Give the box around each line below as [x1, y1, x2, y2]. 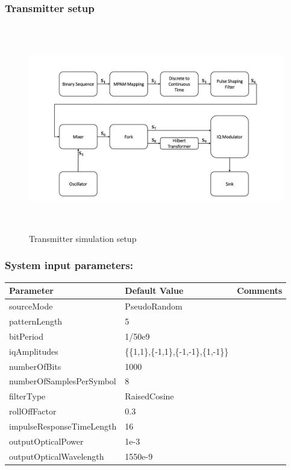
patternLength [9, 314, 63, 327]
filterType [9, 390, 46, 402]
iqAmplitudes [9, 345, 58, 357]
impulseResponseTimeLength [9, 419, 117, 432]
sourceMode [9, 300, 53, 313]
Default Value [125, 284, 184, 297]
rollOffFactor [9, 405, 57, 418]
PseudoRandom [125, 300, 183, 313]
